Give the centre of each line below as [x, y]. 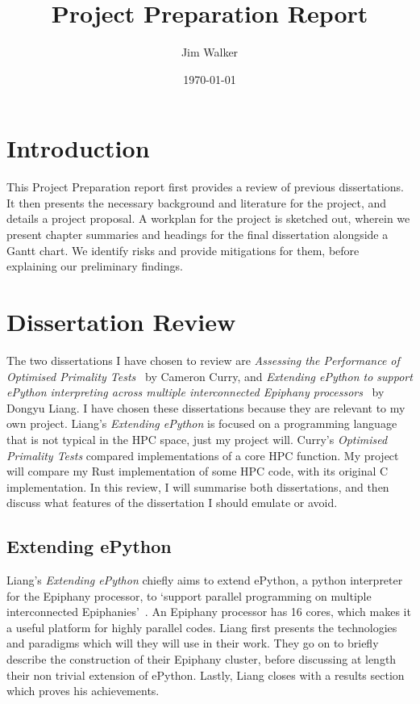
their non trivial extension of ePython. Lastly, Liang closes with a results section [206, 675]
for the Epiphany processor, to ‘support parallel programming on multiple [189, 595]
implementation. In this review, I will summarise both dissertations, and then [198, 486]
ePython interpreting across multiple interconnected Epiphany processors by [195, 392]
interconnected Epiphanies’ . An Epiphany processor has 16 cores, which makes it [209, 612]
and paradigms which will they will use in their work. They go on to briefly [193, 643]
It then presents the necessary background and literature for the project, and [197, 202]
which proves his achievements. [83, 691]
